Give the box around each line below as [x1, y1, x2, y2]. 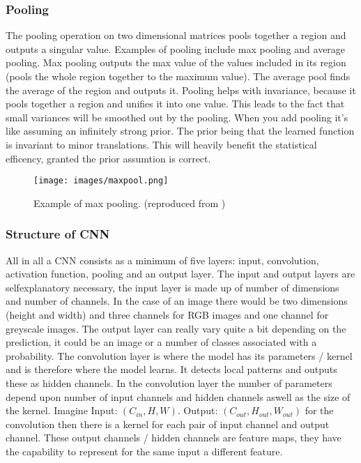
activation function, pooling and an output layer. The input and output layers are [6, 266, 355, 281]
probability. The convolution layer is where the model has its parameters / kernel [6, 348, 353, 363]
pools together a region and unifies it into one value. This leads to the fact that [6, 96, 345, 111]
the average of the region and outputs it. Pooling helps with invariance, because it [6, 82, 356, 97]
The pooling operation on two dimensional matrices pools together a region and [6, 28, 346, 43]
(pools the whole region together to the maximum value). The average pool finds [6, 69, 351, 83]
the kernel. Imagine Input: [6, 403, 118, 418]
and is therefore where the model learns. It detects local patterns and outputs [6, 362, 337, 377]
